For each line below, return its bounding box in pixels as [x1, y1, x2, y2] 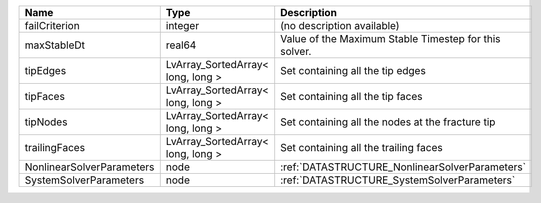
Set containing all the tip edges [280, 64, 427, 77]
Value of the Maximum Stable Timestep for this [280, 32, 501, 45]
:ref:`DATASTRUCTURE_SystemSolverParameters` [280, 173, 516, 187]
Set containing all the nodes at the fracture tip [280, 115, 496, 129]
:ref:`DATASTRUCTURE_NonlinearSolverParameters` [280, 160, 527, 174]
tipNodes [24, 115, 68, 129]
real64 [165, 38, 197, 52]
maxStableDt [24, 38, 85, 52]
